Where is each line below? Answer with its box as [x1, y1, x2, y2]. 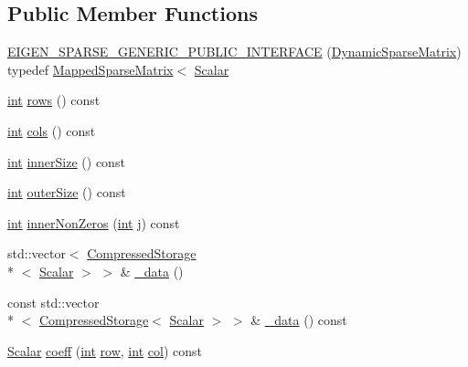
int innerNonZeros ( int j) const [7, 213, 180, 232]
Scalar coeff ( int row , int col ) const [7, 341, 202, 360]
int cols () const [7, 121, 96, 140]
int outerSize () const [7, 183, 126, 202]
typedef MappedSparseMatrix [7, 59, 174, 79]
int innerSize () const [7, 152, 125, 171]
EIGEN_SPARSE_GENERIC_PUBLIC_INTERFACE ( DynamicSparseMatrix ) [7, 42, 462, 61]
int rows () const [7, 90, 101, 110]
